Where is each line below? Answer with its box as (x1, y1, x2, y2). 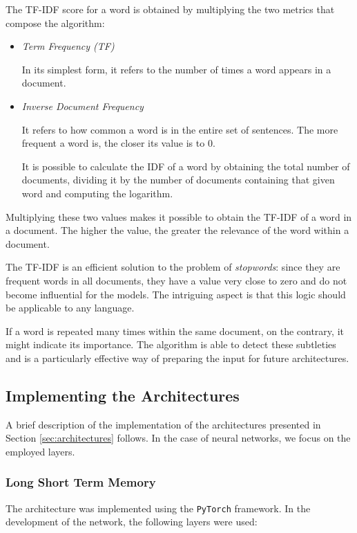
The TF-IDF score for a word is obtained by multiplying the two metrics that (6, 2, 335, 16)
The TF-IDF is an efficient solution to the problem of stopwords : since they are (6, 260, 340, 274)
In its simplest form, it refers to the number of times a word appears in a (21, 62, 331, 76)
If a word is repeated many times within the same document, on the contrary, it (6, 323, 344, 338)
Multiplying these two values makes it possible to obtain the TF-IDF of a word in (6, 209, 352, 224)
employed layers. (6, 444, 75, 458)
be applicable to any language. (6, 300, 135, 315)
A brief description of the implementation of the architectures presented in (6, 417, 321, 431)
